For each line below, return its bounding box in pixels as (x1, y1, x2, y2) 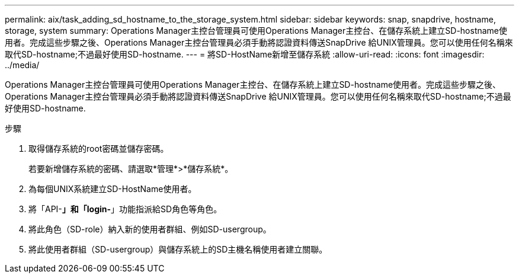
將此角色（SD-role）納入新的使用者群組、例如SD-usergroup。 (28, 224, 271, 234)
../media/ (5, 60, 40, 70)
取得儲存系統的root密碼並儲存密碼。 (28, 143, 169, 154)
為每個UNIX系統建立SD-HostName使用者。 (28, 184, 197, 194)
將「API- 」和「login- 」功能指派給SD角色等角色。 (28, 204, 222, 214)
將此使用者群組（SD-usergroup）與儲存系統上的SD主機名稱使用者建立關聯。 (28, 244, 328, 254)
